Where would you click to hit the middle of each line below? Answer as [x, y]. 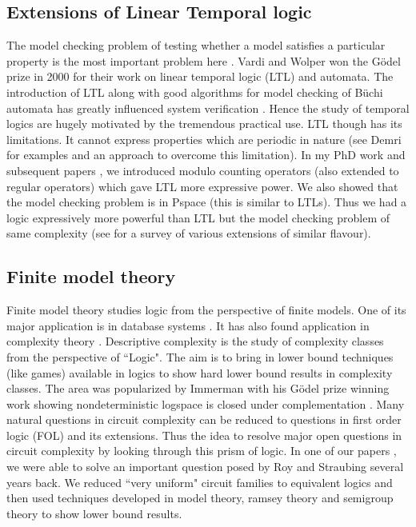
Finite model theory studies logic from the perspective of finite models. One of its [206, 310]
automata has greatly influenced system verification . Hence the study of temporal [208, 108]
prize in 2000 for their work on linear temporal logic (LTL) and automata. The [200, 76]
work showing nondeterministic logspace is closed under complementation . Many [206, 403]
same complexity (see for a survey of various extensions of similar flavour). [189, 233]
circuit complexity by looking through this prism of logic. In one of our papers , [202, 451]
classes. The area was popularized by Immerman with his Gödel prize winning [198, 388]
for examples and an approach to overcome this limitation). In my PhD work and [206, 155]
